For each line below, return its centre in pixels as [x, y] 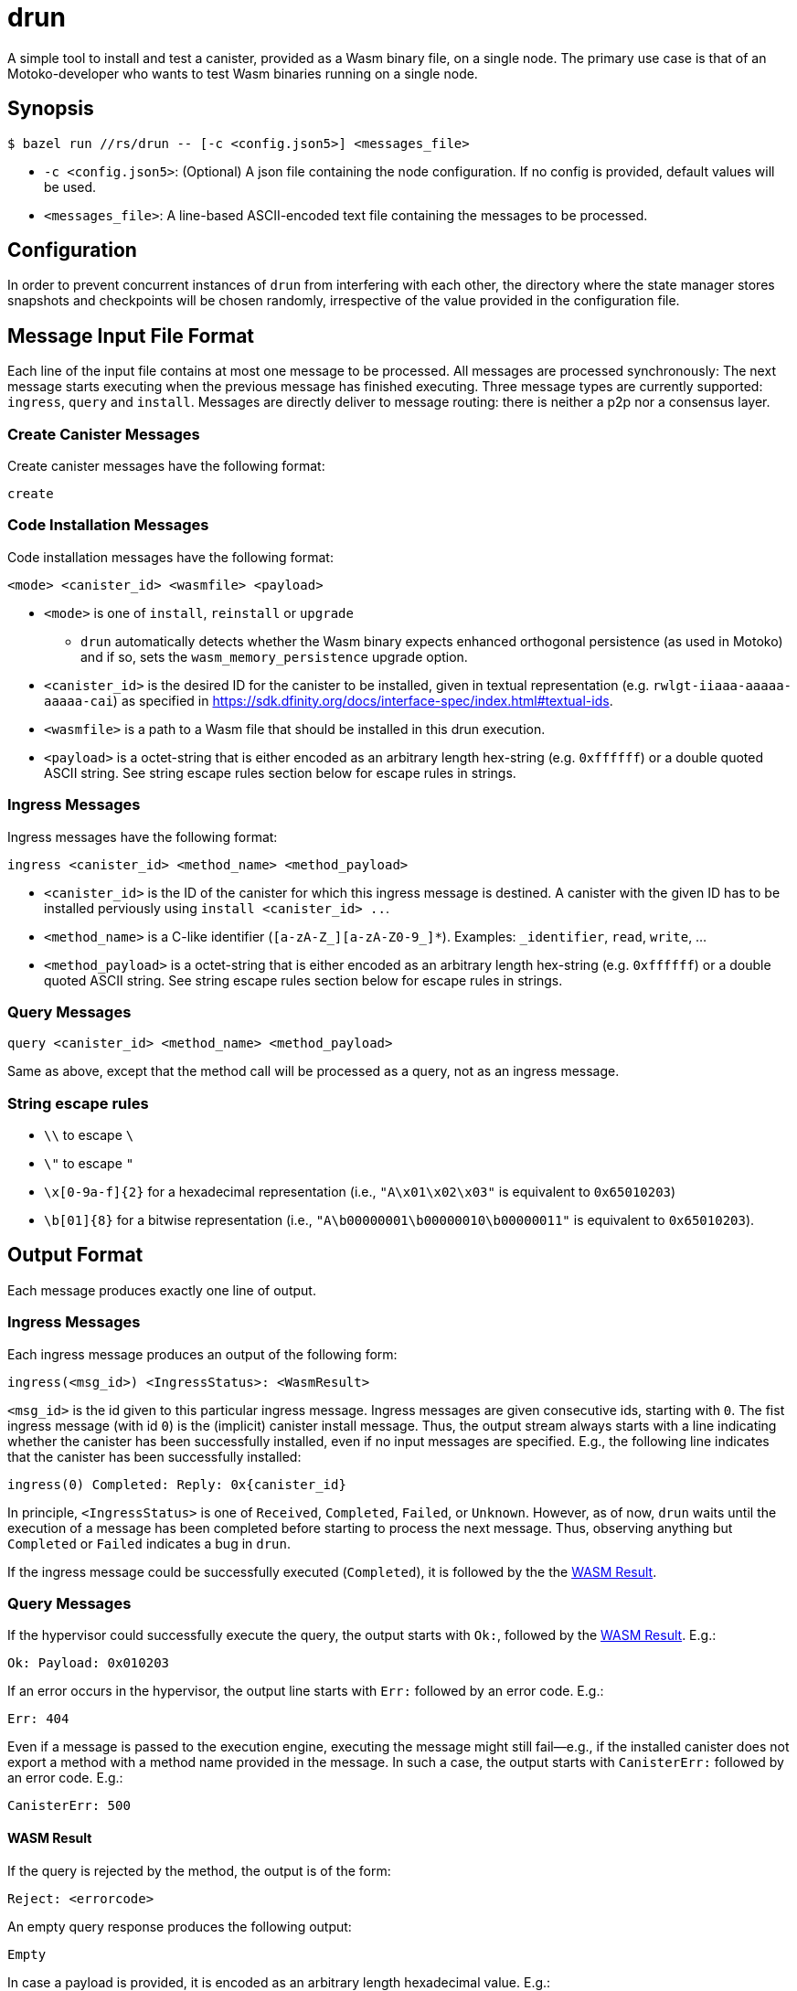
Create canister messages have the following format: [166, 466]
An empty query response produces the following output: [180, 1926]
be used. [70, 186]
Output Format [75, 1255]
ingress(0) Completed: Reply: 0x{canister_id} [177, 1484]
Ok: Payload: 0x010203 [89, 1663]
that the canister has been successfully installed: [154, 1456]
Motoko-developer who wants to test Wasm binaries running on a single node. [243, 73]
